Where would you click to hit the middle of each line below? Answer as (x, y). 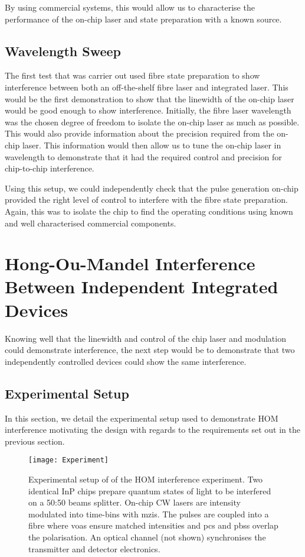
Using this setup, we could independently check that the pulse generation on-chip (152, 188)
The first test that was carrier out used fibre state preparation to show (132, 75)
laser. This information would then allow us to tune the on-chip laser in (152, 145)
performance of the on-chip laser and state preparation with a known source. (143, 19)
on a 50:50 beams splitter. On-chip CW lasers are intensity (135, 502)
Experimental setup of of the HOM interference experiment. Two (146, 479)
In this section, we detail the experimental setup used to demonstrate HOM (142, 418)
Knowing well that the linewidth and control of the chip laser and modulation (145, 338)
